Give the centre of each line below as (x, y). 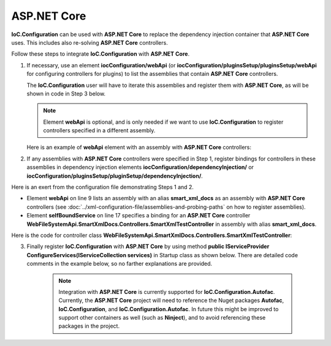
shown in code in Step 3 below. (66, 93)
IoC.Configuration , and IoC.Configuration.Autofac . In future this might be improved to (169, 309)
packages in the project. (89, 326)
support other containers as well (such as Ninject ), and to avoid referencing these (162, 318)
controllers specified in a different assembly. (99, 130)
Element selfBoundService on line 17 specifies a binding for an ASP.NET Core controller (139, 216)
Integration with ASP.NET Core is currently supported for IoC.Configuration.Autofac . (167, 291)
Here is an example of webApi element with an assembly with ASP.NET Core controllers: (139, 148)
